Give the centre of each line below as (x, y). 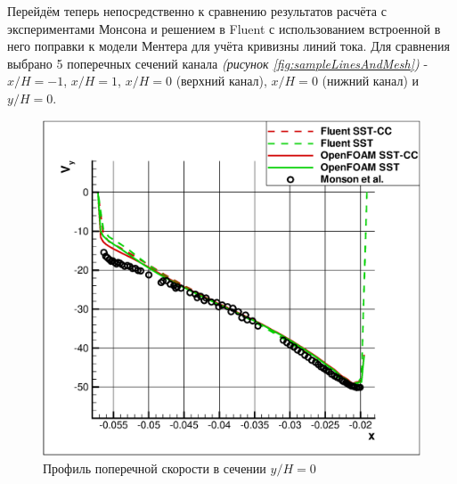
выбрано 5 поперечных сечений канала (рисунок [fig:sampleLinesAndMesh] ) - (218, 63)
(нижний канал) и (371, 81)
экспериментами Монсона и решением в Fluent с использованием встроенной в (224, 28)
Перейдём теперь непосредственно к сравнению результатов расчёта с (197, 11)
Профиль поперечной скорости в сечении (155, 468)
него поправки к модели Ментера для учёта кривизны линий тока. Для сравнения (228, 46)
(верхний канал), (221, 81)
